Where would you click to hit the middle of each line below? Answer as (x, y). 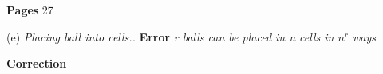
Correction (37, 63)
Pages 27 (30, 10)
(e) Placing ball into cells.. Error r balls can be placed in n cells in (170, 36)
